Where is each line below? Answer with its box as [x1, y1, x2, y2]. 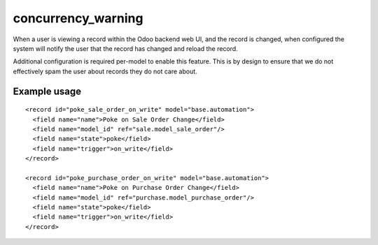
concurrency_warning [13, 10, 143, 26]
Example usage [13, 85, 82, 97]
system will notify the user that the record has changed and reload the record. [13, 44, 238, 52]
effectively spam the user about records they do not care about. [13, 67, 197, 75]
